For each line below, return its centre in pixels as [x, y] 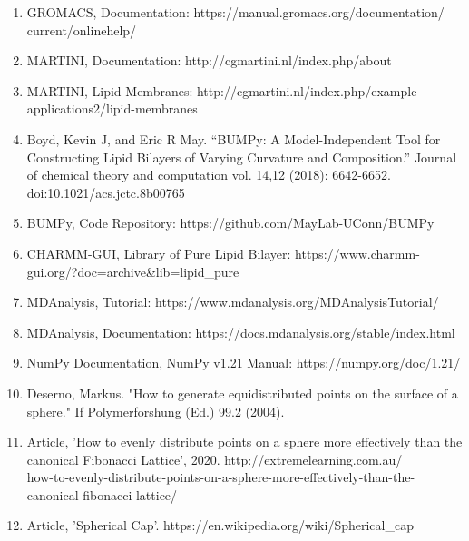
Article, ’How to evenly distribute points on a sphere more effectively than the [244, 442]
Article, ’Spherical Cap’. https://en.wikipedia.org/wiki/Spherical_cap [220, 525]
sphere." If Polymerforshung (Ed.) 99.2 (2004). [156, 411]
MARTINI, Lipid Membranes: [110, 90]
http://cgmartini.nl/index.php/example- [309, 90]
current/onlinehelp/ [82, 30]
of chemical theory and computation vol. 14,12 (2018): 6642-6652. [209, 175]
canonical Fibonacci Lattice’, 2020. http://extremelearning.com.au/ [215, 459]
